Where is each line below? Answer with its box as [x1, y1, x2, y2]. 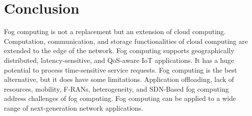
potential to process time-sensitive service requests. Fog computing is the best [4, 64, 237, 75]
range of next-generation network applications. [4, 102, 143, 113]
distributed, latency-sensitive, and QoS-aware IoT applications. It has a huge [4, 55, 234, 65]
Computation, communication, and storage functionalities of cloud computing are [4, 36, 248, 46]
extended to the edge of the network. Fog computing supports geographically [4, 45, 234, 56]
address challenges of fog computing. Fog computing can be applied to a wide [4, 93, 236, 103]
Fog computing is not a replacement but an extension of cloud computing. [4, 26, 226, 37]
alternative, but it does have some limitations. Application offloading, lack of [4, 74, 234, 84]
